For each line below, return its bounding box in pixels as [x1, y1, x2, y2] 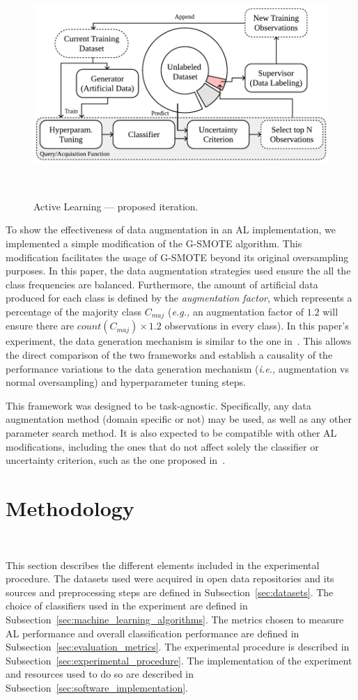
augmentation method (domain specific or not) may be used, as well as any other [6, 412, 352, 426]
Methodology [6, 494, 134, 522]
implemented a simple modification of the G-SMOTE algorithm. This [6, 236, 302, 251]
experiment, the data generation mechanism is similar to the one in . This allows [6, 334, 352, 348]
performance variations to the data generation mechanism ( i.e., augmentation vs [6, 361, 350, 375]
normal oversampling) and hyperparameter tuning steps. [6, 375, 247, 389]
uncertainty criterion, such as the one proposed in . [6, 453, 226, 467]
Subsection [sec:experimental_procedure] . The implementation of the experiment [6, 653, 352, 667]
